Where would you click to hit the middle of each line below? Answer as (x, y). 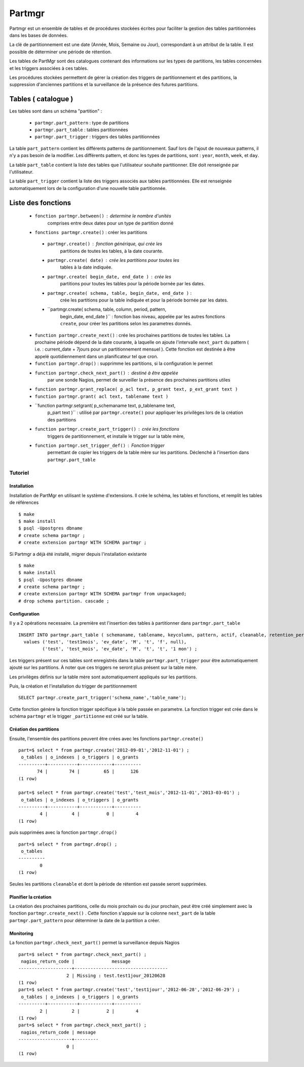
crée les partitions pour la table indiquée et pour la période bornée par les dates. (144, 300)
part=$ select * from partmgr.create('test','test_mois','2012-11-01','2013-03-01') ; (129, 793)
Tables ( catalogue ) (41, 99)
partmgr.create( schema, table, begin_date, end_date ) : (120, 293)
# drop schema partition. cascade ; (64, 601)
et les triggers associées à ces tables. (49, 68)
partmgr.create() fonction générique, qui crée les (105, 244)
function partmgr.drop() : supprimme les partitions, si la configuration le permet (124, 364)
